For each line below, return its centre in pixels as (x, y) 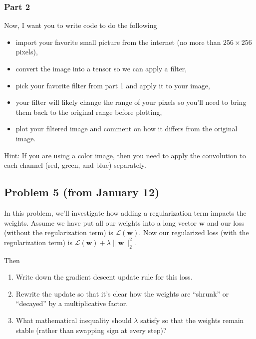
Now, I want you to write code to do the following (81, 25)
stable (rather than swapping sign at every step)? (91, 330)
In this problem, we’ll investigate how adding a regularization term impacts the (125, 212)
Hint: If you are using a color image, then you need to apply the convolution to (125, 155)
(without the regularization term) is (59, 232)
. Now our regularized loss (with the (194, 232)
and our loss (226, 222)
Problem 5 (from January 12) (82, 192)
